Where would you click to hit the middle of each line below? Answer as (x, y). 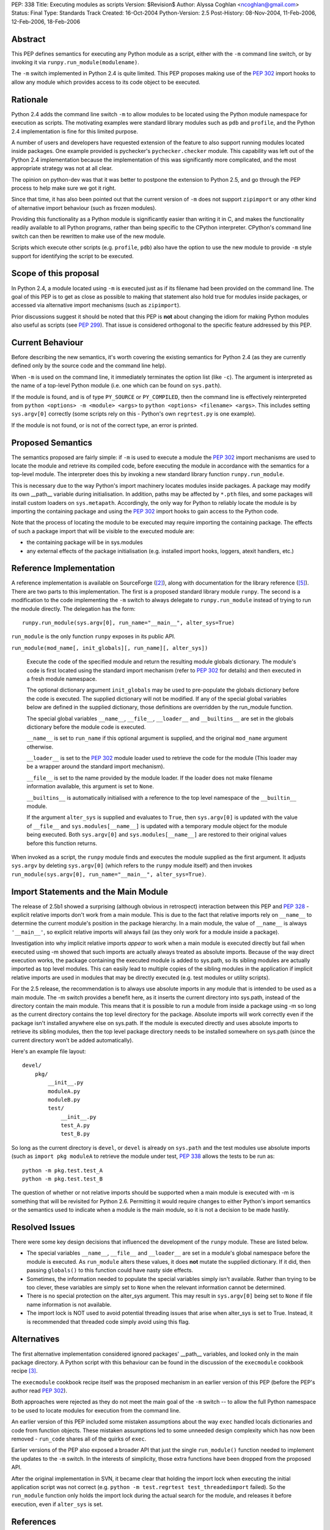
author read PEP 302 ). (39, 1391)
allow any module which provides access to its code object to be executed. (106, 82)
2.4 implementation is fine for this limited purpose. (75, 131)
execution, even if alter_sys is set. (57, 1504)
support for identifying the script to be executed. (72, 256)
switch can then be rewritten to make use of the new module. (88, 236)
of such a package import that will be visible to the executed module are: (103, 531)
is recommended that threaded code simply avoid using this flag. (108, 1321)
